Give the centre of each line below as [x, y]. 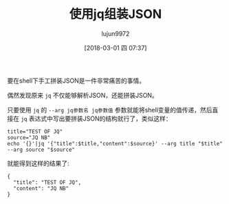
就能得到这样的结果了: [39, 163]
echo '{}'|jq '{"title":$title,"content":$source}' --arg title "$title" [115, 143]
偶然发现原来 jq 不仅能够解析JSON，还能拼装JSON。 [83, 95]
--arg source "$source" [41, 150]
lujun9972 [116, 33]
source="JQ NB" [29, 137]
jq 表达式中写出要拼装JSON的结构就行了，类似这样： [96, 119]
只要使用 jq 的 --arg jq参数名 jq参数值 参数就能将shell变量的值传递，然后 [110, 110]
